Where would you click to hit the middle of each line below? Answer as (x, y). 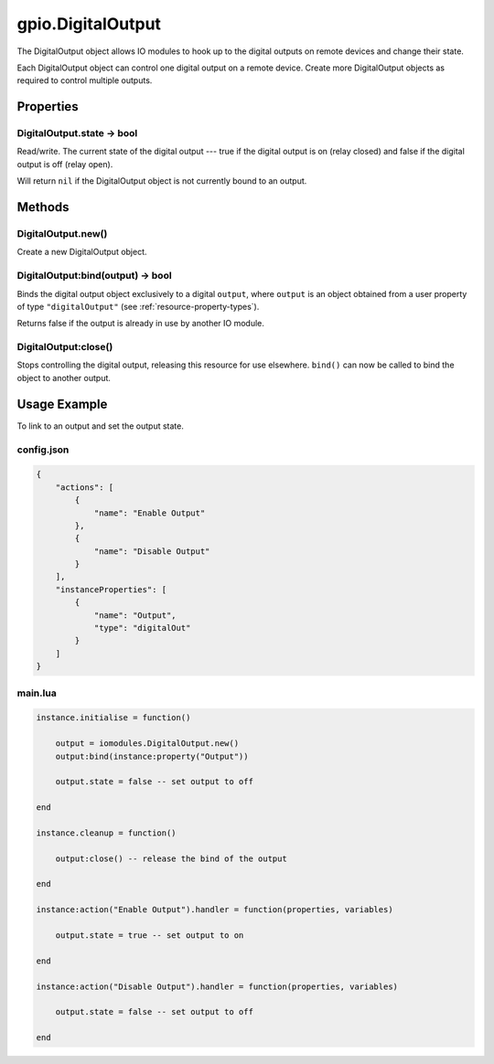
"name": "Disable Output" (152, 551)
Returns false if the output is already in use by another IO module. (141, 324)
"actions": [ (85, 487)
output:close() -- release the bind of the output (171, 858)
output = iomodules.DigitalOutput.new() (147, 744)
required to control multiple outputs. (85, 80)
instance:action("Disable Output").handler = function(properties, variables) (217, 986)
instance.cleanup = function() (107, 833)
